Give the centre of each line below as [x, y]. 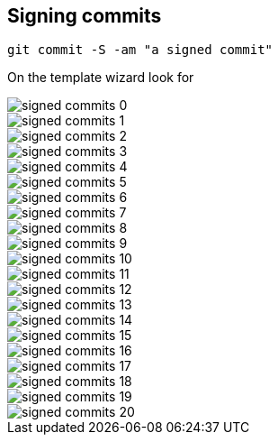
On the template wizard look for [101, 78]
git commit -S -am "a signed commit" [140, 50]
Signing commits [85, 16]
